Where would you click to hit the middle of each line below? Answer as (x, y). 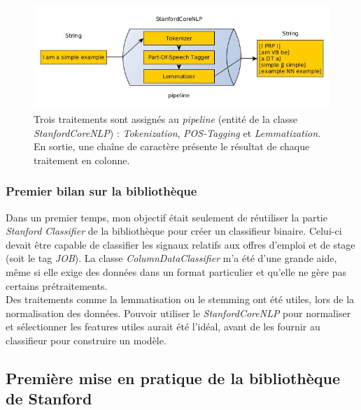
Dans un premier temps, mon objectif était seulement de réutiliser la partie (167, 217)
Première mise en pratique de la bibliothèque (173, 378)
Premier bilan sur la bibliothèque (101, 191)
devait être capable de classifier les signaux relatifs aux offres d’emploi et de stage (180, 244)
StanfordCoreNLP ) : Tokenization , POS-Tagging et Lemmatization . (177, 132)
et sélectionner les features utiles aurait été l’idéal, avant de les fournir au (163, 327)
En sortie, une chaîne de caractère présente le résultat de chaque (172, 146)
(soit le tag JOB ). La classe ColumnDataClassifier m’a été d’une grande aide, (171, 258)
